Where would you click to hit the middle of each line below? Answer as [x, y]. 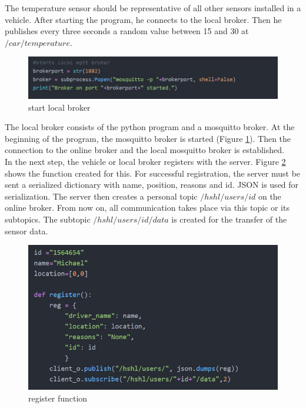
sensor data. [26, 230]
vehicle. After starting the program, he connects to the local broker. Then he [143, 19]
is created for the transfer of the [229, 219]
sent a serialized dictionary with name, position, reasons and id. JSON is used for [152, 185]
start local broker [59, 107]
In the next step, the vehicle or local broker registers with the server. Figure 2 [145, 162]
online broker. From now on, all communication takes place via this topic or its [147, 208]
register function [58, 398]
